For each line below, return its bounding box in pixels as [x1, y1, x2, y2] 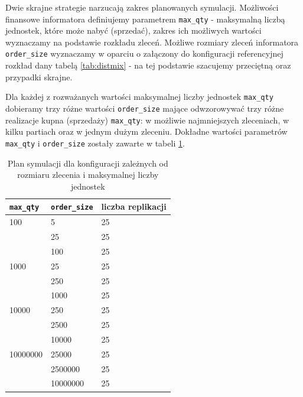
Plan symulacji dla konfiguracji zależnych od [7, 157, 168, 169]
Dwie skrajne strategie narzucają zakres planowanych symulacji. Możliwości [5, 1, 279, 13]
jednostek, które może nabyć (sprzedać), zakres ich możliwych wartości [5, 24, 262, 37]
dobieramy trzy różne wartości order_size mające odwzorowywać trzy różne [5, 102, 284, 114]
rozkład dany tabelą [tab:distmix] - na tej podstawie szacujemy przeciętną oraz [5, 59, 291, 71]
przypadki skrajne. [5, 70, 73, 83]
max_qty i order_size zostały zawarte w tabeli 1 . [5, 136, 185, 149]
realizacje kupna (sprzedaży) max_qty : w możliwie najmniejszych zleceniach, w [5, 113, 289, 126]
